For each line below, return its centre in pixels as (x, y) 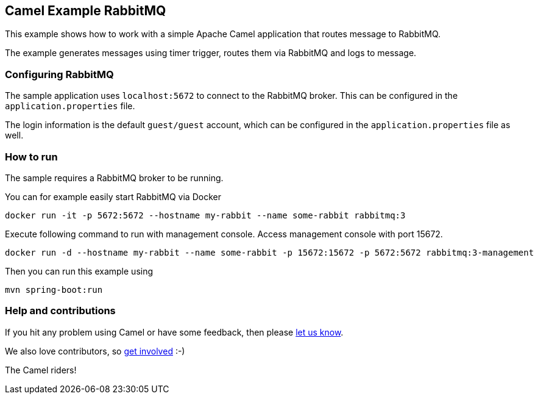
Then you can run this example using (79, 271)
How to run (31, 156)
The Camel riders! (41, 370)
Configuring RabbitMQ (59, 74)
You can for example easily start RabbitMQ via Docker (113, 196)
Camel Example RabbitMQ (86, 11)
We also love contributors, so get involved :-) (95, 351)
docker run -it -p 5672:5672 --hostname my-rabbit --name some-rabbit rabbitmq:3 (205, 215)
